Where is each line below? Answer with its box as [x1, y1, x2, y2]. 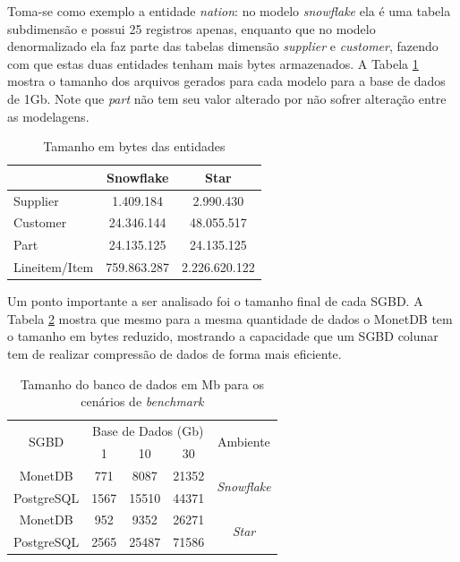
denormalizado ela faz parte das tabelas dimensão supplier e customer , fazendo [7, 37, 439, 55]
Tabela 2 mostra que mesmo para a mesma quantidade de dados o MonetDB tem [7, 309, 453, 328]
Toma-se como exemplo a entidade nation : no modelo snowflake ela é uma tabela [7, 2, 451, 20]
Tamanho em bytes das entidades [43, 137, 226, 156]
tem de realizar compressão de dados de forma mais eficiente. [7, 345, 342, 362]
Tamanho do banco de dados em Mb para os [20, 374, 265, 393]
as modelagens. [7, 106, 89, 125]
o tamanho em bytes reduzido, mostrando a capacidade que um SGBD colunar [7, 327, 439, 345]
